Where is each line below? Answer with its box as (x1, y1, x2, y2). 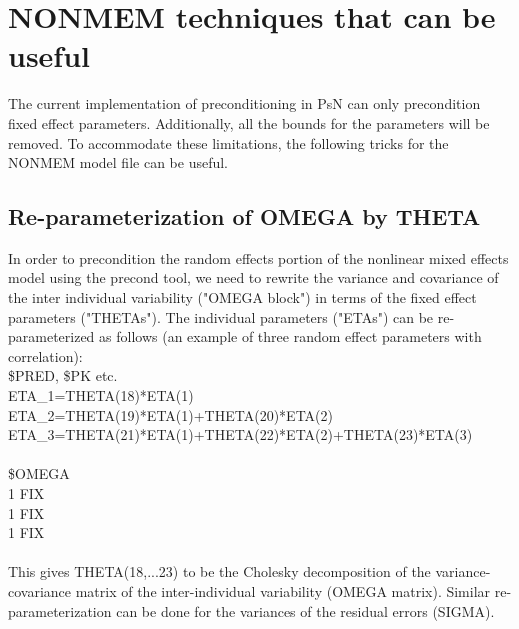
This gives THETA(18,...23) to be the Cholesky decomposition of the (8, 561, 431, 582)
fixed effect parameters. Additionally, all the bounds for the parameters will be (8, 112, 490, 133)
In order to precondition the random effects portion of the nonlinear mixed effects (8, 247, 509, 268)
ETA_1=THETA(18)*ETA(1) (8, 385, 194, 406)
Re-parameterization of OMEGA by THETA (8, 201, 481, 232)
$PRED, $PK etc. (8, 365, 118, 386)
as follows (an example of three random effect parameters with (99, 326, 482, 347)
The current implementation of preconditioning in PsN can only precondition (8, 93, 481, 114)
